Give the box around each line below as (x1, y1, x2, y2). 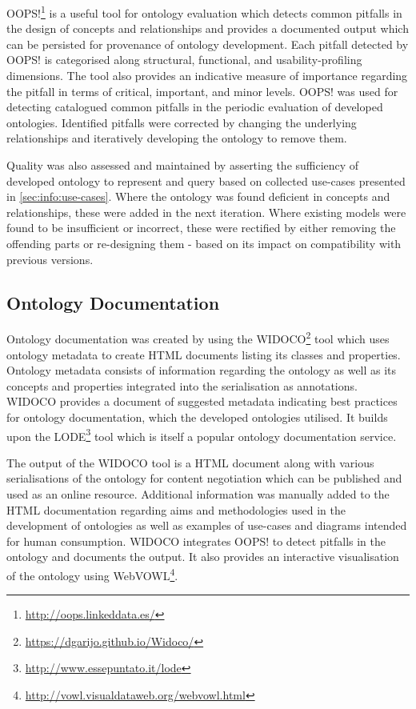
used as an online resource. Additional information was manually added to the (6, 486, 390, 503)
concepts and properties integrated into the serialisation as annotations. (6, 377, 358, 394)
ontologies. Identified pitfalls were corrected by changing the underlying (6, 114, 357, 130)
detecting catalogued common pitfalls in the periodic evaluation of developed (6, 98, 383, 115)
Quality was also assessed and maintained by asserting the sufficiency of (6, 157, 359, 173)
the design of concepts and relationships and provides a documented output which (6, 20, 409, 37)
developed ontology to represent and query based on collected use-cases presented (6, 172, 406, 189)
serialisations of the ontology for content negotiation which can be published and (6, 470, 402, 487)
